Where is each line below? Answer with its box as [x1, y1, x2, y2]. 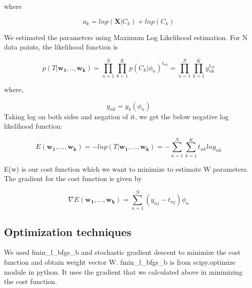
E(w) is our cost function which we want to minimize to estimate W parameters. [4, 163, 249, 174]
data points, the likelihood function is [4, 42, 118, 52]
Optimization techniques [4, 224, 132, 239]
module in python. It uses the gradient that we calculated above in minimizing [4, 266, 243, 277]
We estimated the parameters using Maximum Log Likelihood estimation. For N [4, 32, 248, 42]
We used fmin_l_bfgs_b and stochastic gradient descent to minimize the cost [4, 247, 241, 257]
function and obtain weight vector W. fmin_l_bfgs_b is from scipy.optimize [4, 256, 236, 267]
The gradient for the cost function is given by [4, 173, 142, 184]
